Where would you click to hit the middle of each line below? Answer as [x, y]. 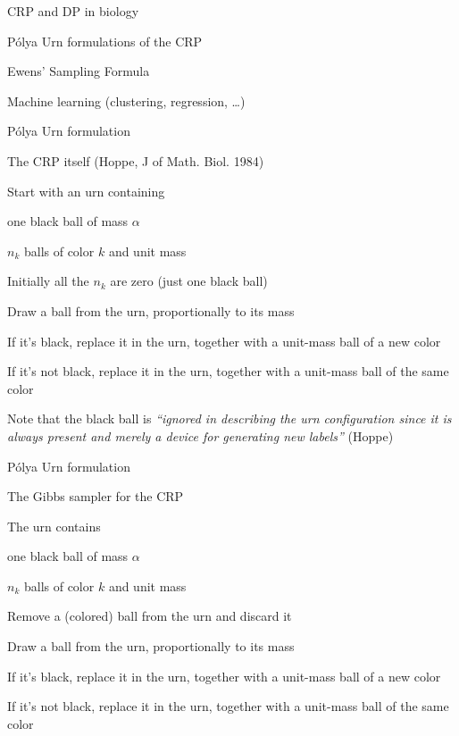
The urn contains [54, 526]
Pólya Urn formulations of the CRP [105, 41]
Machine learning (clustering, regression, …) [126, 100]
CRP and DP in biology [73, 11]
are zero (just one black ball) [189, 281]
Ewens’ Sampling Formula [79, 71]
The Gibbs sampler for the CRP [96, 496]
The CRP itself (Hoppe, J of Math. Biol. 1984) [136, 160]
